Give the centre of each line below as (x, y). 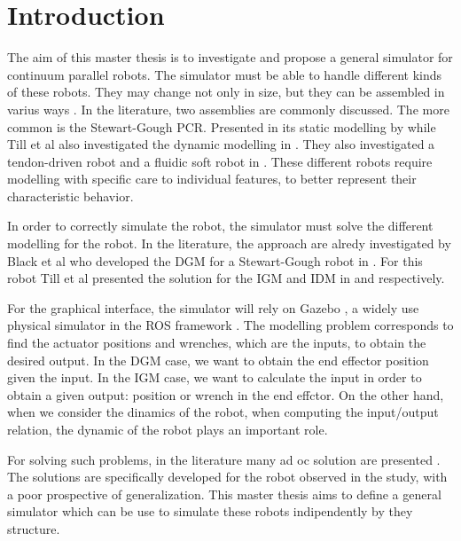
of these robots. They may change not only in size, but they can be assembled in (226, 92)
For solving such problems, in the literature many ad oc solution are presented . (224, 459)
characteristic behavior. (70, 196)
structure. (34, 528)
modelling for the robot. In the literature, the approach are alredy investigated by (229, 243)
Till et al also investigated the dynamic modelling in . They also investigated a (221, 144)
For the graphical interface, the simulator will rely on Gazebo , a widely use (213, 307)
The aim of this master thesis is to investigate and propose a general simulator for (230, 57)
